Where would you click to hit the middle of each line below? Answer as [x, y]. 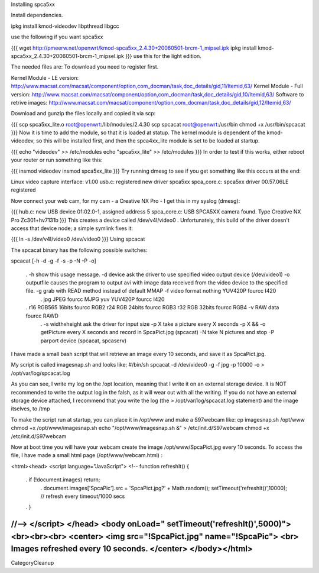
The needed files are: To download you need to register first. [85, 67]
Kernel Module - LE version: [45, 77]
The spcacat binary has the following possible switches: [79, 250]
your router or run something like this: [57, 160]
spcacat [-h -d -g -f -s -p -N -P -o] [54, 261]
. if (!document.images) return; [63, 480]
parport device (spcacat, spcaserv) [84, 341]
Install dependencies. [37, 15]
